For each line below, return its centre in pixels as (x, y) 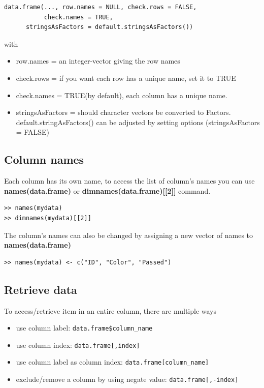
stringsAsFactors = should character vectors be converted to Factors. (123, 112)
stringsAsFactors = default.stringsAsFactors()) (109, 27)
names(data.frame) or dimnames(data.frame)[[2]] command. (107, 190)
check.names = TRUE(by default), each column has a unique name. (122, 95)
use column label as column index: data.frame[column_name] (112, 362)
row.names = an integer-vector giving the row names (98, 61)
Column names (44, 159)
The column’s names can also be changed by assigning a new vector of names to (129, 235)
